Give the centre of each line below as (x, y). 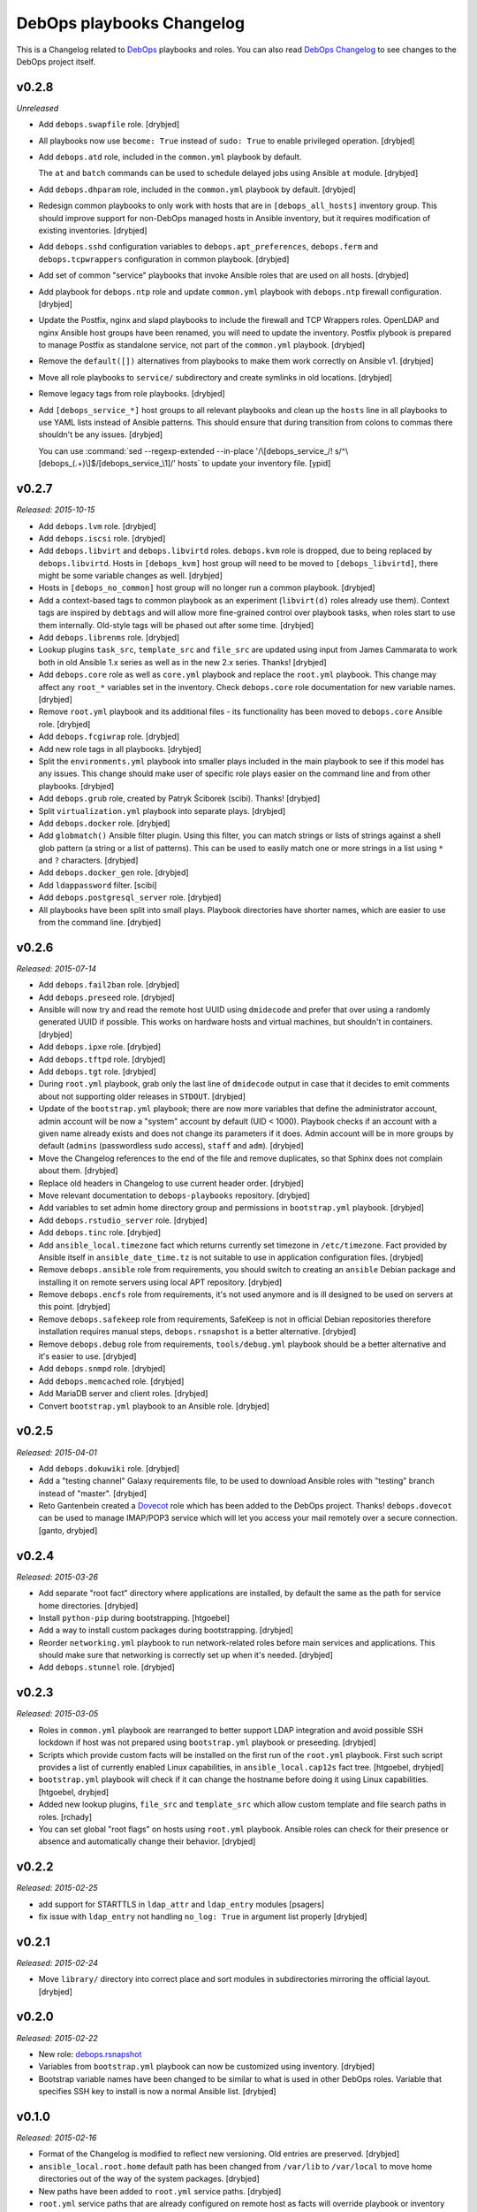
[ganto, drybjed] (68, 1530)
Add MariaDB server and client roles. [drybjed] (123, 1394)
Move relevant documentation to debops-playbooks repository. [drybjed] (174, 1195)
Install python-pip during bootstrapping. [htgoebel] (134, 1617)
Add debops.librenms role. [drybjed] (109, 638)
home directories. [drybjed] (88, 1605)
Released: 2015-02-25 (57, 1888)
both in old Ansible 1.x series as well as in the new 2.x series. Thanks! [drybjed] (182, 662)
